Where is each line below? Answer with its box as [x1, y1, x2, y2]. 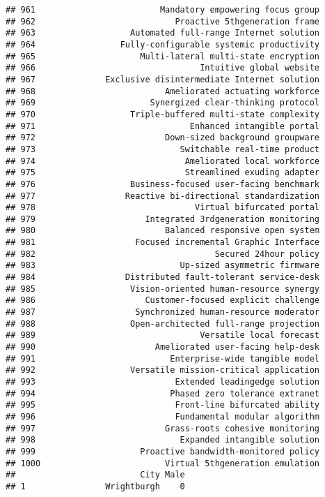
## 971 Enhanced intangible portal [6, 121, 320, 131]
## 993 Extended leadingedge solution [6, 377, 320, 387]
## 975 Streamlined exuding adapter [6, 168, 320, 178]
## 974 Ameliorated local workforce [6, 156, 320, 166]
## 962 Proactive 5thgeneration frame [6, 16, 320, 27]
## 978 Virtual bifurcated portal [6, 202, 320, 213]
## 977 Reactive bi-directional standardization [6, 191, 320, 201]
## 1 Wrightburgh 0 [6, 481, 185, 491]
